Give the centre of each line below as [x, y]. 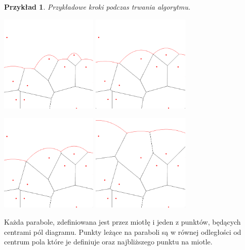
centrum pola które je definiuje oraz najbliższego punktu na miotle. [108, 242]
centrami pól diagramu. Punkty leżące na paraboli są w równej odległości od [123, 231]
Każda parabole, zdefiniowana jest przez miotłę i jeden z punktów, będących [123, 221]
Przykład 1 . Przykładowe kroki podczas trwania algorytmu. [97, 7]
